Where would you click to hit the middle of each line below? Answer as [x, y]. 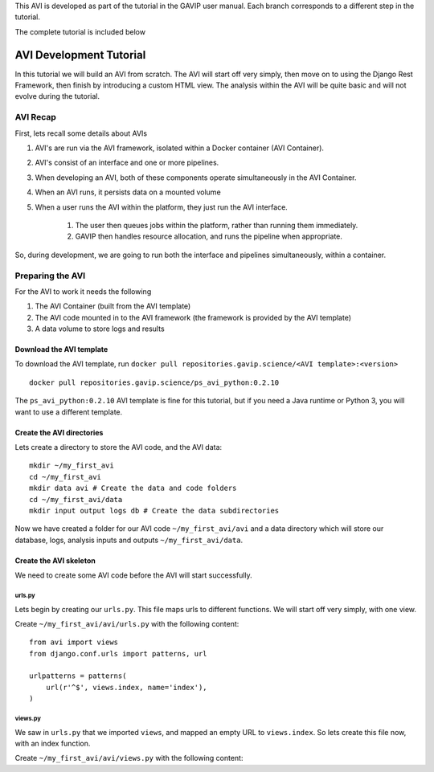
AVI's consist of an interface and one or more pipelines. [127, 163]
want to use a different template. [69, 412]
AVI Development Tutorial [80, 55]
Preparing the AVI [50, 276]
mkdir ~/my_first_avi [72, 466]
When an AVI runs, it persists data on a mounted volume [128, 192]
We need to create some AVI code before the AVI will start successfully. [133, 575]
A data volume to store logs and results [100, 329]
